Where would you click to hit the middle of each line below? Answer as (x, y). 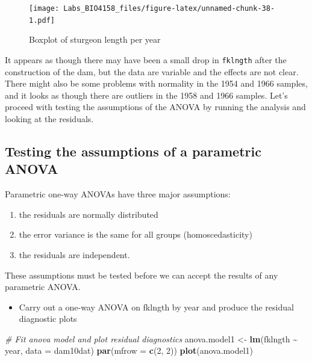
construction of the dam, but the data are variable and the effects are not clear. (152, 71)
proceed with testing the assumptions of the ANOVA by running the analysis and (155, 107)
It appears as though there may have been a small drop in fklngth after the (146, 59)
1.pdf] (42, 20)
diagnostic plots (48, 319)
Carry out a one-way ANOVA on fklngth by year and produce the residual (156, 307)
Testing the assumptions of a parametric (133, 151)
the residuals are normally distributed (89, 214)
